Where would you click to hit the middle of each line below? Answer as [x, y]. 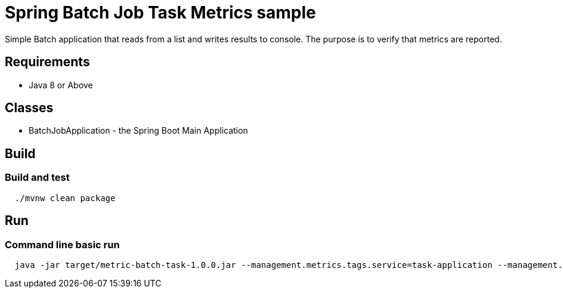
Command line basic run [62, 244]
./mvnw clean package [65, 198]
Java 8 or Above [61, 85]
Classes [29, 108]
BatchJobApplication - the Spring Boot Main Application [138, 131]
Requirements [47, 62]
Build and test [37, 178]
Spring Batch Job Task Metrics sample [160, 13]
